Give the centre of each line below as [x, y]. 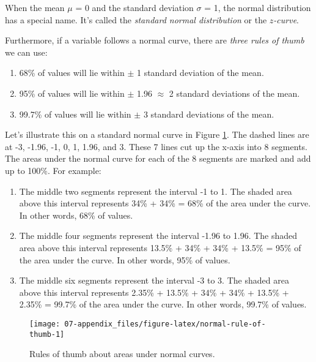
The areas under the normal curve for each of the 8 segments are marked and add [158, 158]
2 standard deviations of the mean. [234, 93]
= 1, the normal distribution [258, 7]
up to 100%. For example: [53, 170]
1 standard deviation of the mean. [200, 73]
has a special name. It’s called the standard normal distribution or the [136, 19]
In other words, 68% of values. [76, 215]
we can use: [26, 52]
